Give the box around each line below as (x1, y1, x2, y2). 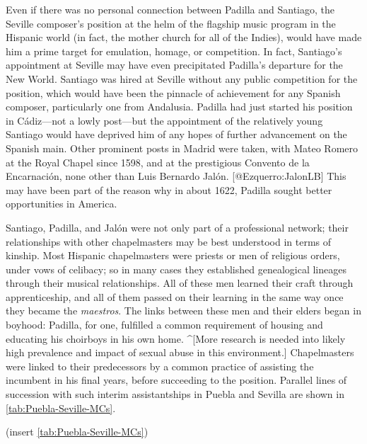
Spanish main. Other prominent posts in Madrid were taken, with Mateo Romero (6, 140, 359, 155)
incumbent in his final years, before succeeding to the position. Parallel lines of (6, 372, 347, 387)
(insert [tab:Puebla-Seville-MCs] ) (6, 424, 148, 439)
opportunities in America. (6, 196, 117, 211)
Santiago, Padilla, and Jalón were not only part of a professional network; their (6, 220, 349, 234)
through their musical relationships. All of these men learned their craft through (6, 275, 354, 290)
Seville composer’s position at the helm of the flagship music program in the (6, 16, 336, 30)
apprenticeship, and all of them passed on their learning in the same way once (6, 289, 344, 304)
